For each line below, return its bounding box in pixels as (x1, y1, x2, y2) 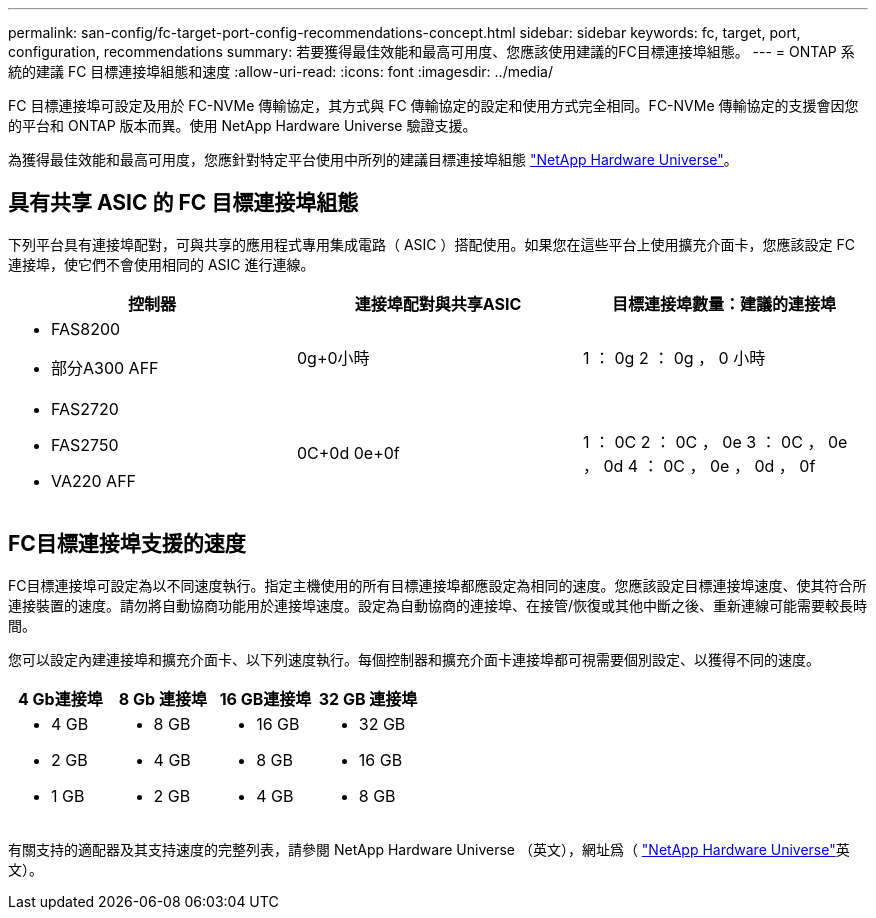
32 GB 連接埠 (318, 688, 418, 709)
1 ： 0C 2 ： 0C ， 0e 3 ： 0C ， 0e (582, 431, 848, 452)
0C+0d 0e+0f (296, 442, 400, 463)
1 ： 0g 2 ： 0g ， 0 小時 (582, 347, 766, 368)
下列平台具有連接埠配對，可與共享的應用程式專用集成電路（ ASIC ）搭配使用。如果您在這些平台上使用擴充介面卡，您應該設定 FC (8, 235, 855, 253)
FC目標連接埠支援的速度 (8, 531, 246, 557)
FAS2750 (51, 434, 119, 455)
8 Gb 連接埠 (118, 688, 207, 709)
